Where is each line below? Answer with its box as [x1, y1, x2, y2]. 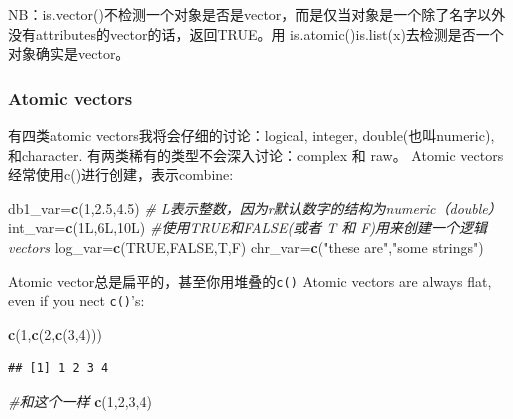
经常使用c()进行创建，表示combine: [8, 164, 234, 185]
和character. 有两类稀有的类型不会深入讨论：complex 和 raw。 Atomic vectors [8, 144, 504, 165]
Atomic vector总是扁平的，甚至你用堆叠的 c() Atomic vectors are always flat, [8, 270, 492, 291]
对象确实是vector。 [8, 43, 130, 64]
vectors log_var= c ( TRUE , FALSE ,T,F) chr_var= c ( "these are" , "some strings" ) [8, 236, 484, 257]
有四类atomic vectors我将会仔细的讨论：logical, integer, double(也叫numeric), [8, 125, 495, 145]
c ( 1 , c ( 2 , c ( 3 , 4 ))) [8, 323, 102, 344]
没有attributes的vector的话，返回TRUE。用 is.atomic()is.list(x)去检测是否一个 [8, 23, 504, 44]
